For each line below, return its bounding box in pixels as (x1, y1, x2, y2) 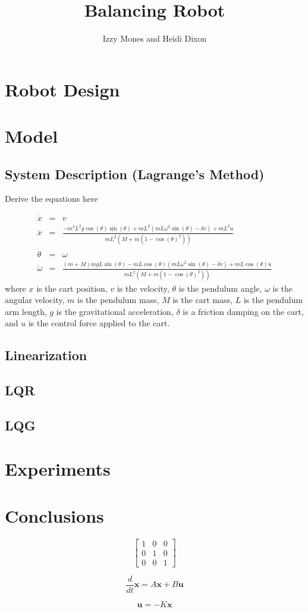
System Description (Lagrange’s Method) (5, 164, 265, 183)
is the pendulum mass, (77, 293, 159, 306)
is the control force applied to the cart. (28, 317, 170, 329)
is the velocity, (117, 282, 169, 294)
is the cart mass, (172, 293, 233, 306)
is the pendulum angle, (178, 282, 262, 294)
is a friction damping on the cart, (183, 305, 304, 317)
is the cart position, (36, 282, 108, 294)
